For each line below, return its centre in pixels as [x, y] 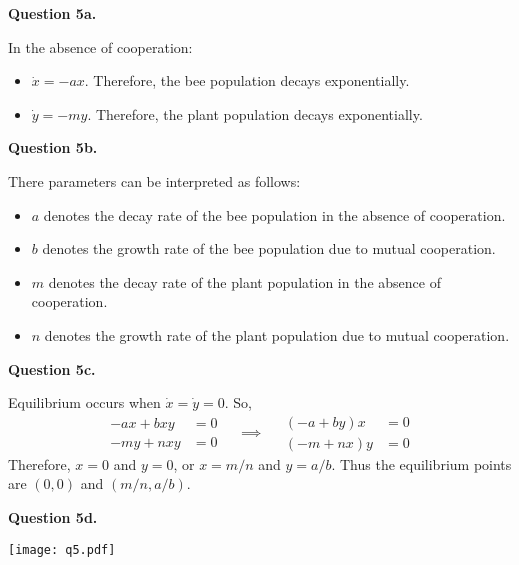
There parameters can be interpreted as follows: [154, 180]
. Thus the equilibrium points [421, 463]
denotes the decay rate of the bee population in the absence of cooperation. [274, 214]
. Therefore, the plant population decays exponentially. [255, 113]
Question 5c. [52, 368]
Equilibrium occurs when [84, 402]
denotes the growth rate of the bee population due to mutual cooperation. [269, 248]
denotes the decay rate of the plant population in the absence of [244, 281]
